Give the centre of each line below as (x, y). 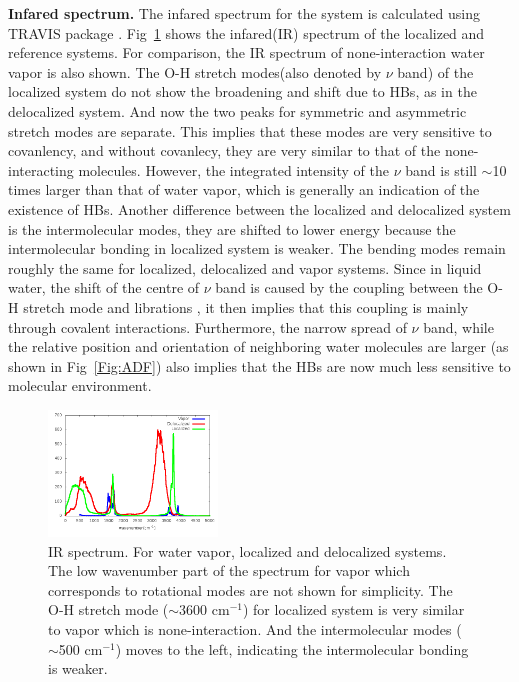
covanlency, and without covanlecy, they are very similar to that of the (224, 150)
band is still (441, 169)
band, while (458, 326)
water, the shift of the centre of (104, 287)
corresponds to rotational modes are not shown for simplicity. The (250, 589)
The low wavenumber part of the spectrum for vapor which (229, 570)
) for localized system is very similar (353, 609)
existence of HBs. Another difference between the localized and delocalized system (259, 208)
